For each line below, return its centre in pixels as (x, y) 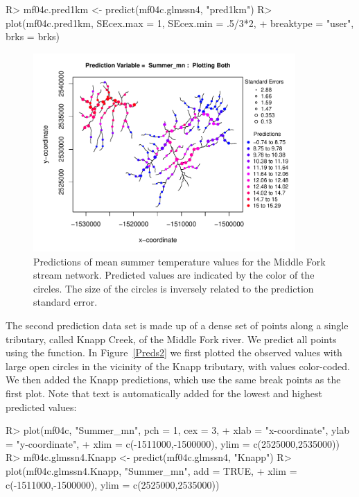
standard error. (65, 302)
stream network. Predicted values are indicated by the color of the (174, 275)
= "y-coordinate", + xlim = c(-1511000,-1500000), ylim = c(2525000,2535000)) (173, 443)
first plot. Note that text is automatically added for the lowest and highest (164, 393)
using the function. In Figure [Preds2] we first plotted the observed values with (174, 352)
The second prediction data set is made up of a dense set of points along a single (177, 325)
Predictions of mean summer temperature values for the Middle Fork (179, 261)
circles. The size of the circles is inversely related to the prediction (174, 288)
